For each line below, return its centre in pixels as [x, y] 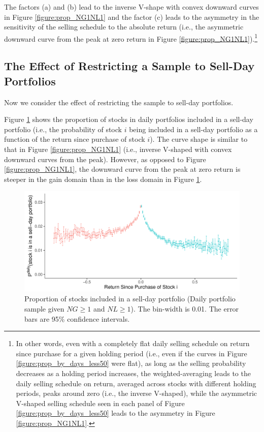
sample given [44, 309]
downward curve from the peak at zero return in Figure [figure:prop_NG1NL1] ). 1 [131, 38]
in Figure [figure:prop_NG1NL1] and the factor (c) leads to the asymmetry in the [132, 17]
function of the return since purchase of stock [75, 139]
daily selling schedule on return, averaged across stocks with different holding [136, 383]
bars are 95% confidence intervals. [77, 318]
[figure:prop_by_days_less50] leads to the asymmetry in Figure [115, 413]
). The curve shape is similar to [199, 139]
